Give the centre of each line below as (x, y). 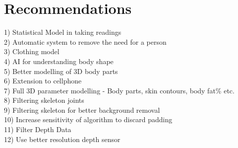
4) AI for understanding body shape (59, 61)
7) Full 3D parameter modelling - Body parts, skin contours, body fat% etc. (119, 90)
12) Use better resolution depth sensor (62, 139)
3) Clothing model (32, 51)
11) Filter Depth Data (38, 129)
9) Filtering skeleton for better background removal (82, 110)
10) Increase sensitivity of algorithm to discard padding (88, 119)
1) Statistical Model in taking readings (63, 32)
